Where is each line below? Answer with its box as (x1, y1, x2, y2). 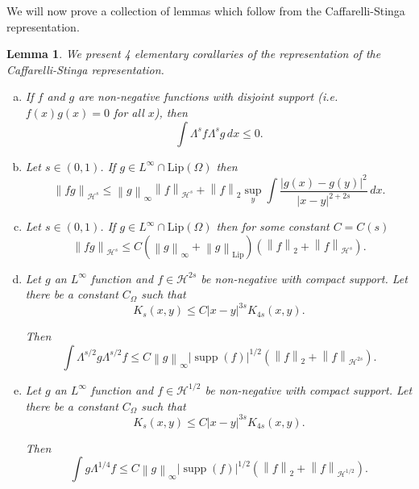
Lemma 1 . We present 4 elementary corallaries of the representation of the (6, 45, 381, 62)
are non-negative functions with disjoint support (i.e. (78, 88, 338, 105)
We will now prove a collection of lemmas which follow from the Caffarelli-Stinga (6, 2, 405, 19)
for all (113, 103, 144, 120)
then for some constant (216, 218, 330, 235)
